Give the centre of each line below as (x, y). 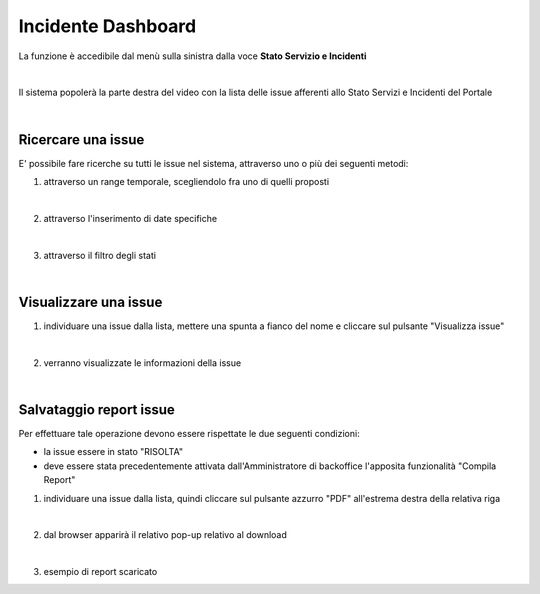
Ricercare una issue (81, 139)
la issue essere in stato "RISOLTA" (113, 452)
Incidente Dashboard (107, 26)
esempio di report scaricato (100, 572)
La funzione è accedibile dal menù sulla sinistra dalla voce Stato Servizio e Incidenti (192, 56)
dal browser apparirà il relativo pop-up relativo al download (165, 535)
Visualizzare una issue (90, 301)
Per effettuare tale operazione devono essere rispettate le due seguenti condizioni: (189, 433)
